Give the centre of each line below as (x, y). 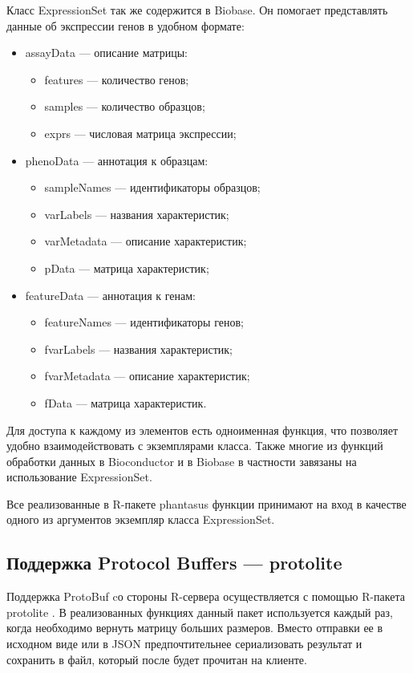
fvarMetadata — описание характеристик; (147, 376)
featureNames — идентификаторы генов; (144, 322)
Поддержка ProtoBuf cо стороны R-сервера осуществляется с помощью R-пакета (206, 596)
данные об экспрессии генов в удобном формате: (126, 25)
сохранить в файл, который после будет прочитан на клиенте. (157, 659)
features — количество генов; (117, 79)
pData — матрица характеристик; (127, 268)
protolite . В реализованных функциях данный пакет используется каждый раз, (200, 612)
